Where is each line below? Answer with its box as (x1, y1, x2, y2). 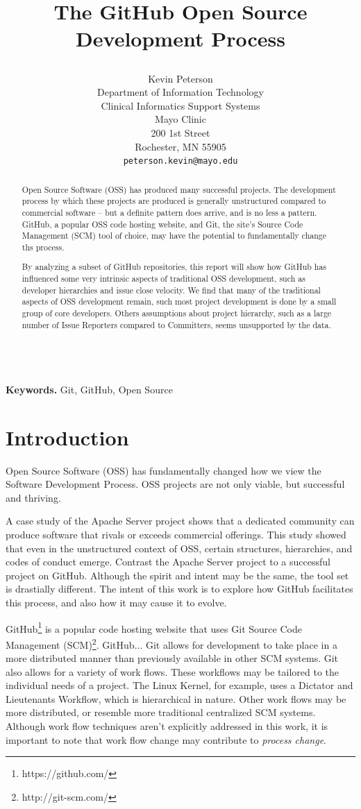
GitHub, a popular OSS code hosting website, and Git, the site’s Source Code (22, 218, 303, 230)
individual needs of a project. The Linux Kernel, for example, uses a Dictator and (6, 678, 353, 692)
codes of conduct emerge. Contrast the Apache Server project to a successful (6, 554, 330, 569)
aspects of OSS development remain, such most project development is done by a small (22, 296, 337, 307)
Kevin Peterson (148, 71, 213, 85)
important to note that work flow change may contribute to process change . (6, 732, 326, 747)
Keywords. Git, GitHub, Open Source (6, 382, 173, 396)
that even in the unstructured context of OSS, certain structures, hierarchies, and (6, 540, 353, 555)
